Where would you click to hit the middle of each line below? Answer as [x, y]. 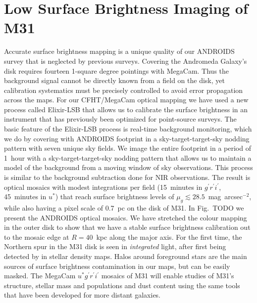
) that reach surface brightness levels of [115, 196]
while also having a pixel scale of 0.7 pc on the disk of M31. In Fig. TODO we [124, 208]
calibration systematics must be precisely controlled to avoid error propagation [124, 90]
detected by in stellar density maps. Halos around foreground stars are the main [126, 256]
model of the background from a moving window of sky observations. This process [128, 167]
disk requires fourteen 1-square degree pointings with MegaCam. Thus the [117, 70]
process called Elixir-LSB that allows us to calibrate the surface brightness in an [126, 109]
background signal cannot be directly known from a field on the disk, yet [114, 80]
